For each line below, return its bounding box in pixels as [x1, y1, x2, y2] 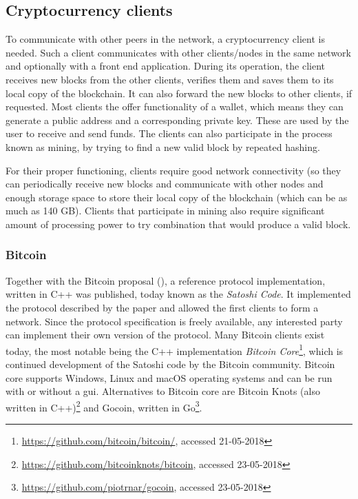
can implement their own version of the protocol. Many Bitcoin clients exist [6, 327, 325, 342]
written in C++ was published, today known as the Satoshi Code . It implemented [6, 287, 351, 301]
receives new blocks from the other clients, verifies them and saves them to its [6, 72, 334, 86]
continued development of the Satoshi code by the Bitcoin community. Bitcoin [6, 356, 335, 371]
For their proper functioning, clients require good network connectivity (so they [6, 163, 341, 177]
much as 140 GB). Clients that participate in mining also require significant [6, 203, 325, 218]
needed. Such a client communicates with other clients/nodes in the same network [6, 45, 351, 59]
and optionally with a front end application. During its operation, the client [6, 59, 326, 73]
